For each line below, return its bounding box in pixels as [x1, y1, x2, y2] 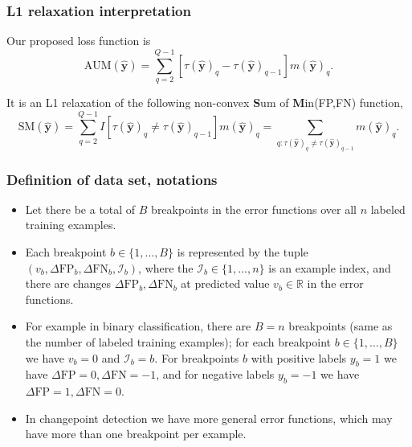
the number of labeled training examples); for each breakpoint [25, 333, 332, 350]
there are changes [25, 275, 112, 292]
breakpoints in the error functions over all [151, 200, 357, 217]
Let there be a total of [25, 200, 136, 217]
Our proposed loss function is [6, 32, 151, 49]
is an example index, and [268, 259, 391, 276]
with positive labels [251, 349, 347, 366]
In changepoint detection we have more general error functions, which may [25, 409, 393, 426]
